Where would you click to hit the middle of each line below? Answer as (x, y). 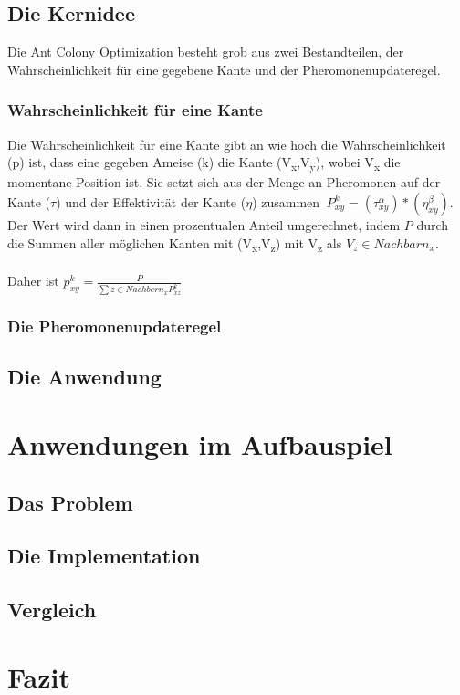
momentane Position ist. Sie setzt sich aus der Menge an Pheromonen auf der (224, 182)
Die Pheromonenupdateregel (115, 326)
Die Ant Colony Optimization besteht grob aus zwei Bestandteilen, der (206, 52)
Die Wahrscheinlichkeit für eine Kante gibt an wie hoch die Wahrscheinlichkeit (227, 144)
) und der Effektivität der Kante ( (151, 201)
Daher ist (33, 281)
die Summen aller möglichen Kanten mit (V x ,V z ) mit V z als (175, 244)
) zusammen (286, 201)
